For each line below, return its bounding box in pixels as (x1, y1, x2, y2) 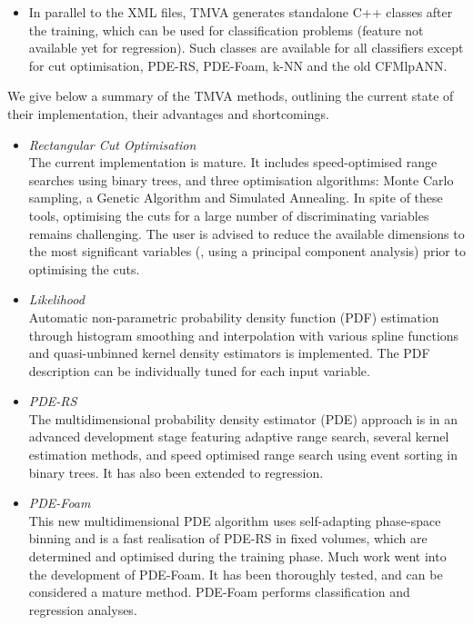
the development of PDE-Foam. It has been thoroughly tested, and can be (28, 564, 443, 583)
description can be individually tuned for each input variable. (28, 361, 370, 380)
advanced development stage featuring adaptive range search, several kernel (28, 427, 449, 446)
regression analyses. (28, 600, 137, 619)
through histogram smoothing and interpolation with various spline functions (28, 325, 459, 344)
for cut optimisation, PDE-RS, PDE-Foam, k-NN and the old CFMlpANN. (28, 55, 448, 74)
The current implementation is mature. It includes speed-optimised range (28, 153, 438, 172)
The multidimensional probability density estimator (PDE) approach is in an (28, 409, 458, 428)
